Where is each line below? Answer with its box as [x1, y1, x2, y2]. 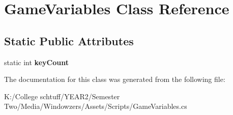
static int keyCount [4, 56, 69, 67]
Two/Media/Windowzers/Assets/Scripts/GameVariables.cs [4, 101, 187, 111]
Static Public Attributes [4, 33, 134, 48]
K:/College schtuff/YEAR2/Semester [4, 91, 120, 101]
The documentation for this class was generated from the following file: [4, 74, 225, 84]
